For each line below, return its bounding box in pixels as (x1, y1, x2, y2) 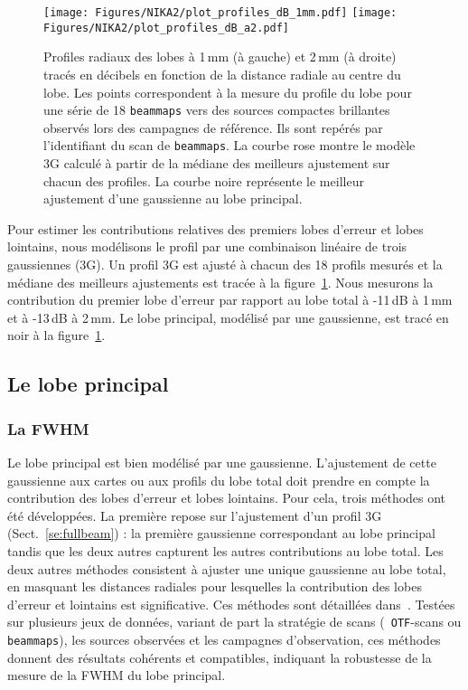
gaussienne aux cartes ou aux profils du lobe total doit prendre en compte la (7, 470, 430, 489)
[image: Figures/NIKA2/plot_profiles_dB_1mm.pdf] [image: (43, 6, 398, 19)
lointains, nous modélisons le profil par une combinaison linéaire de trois (7, 237, 407, 256)
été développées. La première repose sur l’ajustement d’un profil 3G (7, 506, 382, 525)
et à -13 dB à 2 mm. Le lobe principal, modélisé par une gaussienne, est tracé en (7, 307, 449, 326)
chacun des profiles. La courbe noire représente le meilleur (43, 171, 364, 190)
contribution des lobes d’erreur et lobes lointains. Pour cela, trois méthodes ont (7, 488, 446, 507)
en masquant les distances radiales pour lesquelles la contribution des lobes (7, 577, 422, 596)
